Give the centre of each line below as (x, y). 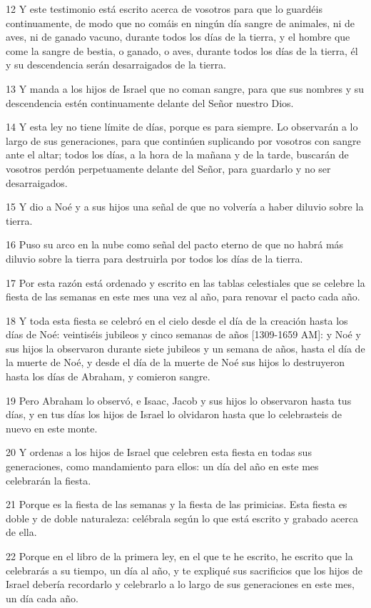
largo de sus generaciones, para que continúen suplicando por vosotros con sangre (183, 140)
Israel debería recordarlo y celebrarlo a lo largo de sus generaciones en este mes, (180, 584)
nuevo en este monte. (52, 428)
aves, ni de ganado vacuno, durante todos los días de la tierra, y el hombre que (178, 37)
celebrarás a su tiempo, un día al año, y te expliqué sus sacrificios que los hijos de (184, 570)
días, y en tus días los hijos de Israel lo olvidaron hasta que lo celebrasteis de (174, 414)
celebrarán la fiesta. (49, 480)
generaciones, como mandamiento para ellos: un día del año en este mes (162, 466)
